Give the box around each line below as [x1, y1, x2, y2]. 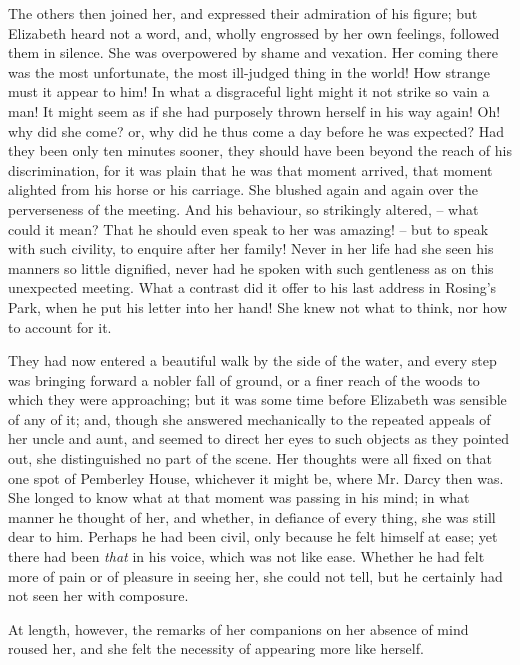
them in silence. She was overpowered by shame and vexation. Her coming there [8, 42, 498, 63]
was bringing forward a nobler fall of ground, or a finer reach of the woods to [8, 369, 480, 390]
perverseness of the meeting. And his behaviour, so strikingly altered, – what [8, 198, 479, 219]
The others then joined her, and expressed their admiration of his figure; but [8, 3, 478, 23]
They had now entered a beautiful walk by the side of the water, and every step [8, 350, 497, 371]
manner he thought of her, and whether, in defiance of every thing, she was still [8, 506, 496, 527]
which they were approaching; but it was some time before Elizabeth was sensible [8, 389, 507, 410]
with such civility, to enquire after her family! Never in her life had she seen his [8, 238, 494, 259]
